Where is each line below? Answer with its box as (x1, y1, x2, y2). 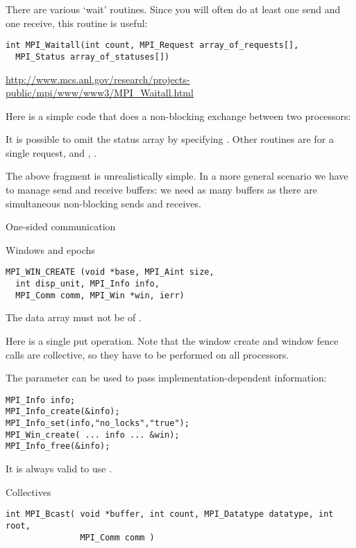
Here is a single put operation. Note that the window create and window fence (6, 334, 339, 348)
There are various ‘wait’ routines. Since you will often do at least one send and (6, 2, 341, 16)
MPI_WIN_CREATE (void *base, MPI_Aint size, (6, 267, 214, 277)
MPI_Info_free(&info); (6, 441, 110, 452)
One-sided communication (6, 219, 116, 234)
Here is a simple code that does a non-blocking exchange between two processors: (6, 108, 351, 123)
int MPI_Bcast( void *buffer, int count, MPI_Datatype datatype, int (6, 509, 334, 520)
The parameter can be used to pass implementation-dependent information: (6, 370, 327, 385)
